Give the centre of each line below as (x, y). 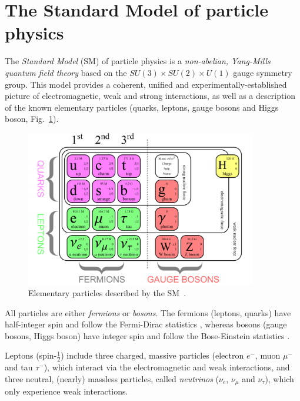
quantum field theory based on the (66, 72)
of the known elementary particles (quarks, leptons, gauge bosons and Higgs (142, 107)
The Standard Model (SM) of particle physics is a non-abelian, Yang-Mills (138, 61)
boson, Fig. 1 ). (32, 119)
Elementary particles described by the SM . (107, 292)
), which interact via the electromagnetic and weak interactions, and (167, 367)
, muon (268, 355)
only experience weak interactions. (66, 391)
